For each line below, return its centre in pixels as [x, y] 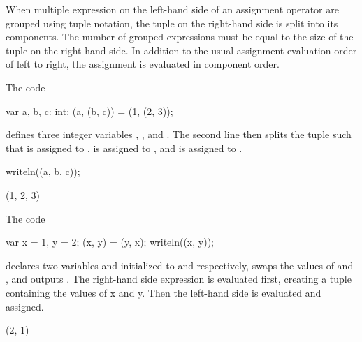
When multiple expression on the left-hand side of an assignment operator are [172, 9]
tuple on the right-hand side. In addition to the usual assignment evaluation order [181, 50]
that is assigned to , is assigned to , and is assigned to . [124, 148]
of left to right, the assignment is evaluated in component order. [143, 64]
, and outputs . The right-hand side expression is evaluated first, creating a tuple [179, 279]
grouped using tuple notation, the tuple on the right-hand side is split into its [172, 23]
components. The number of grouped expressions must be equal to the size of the [180, 37]
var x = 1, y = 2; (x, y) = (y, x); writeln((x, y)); [110, 242]
